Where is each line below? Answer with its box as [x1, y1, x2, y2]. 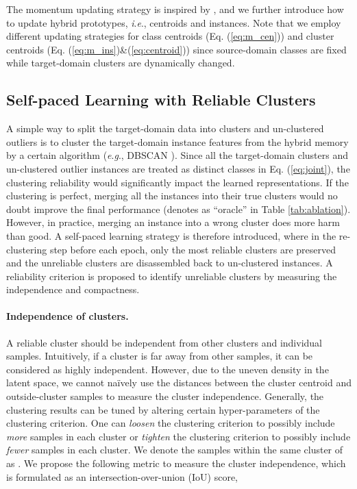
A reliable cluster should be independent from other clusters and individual [6, 335, 323, 349]
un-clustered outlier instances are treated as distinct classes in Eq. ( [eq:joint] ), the [6, 161, 350, 175]
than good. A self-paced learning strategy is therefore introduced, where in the [6, 228, 336, 242]
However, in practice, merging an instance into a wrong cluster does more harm [6, 215, 340, 229]
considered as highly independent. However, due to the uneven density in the [6, 362, 329, 376]
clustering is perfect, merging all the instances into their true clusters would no [6, 188, 338, 203]
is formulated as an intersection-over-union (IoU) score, [6, 469, 238, 484]
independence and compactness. [6, 282, 140, 297]
